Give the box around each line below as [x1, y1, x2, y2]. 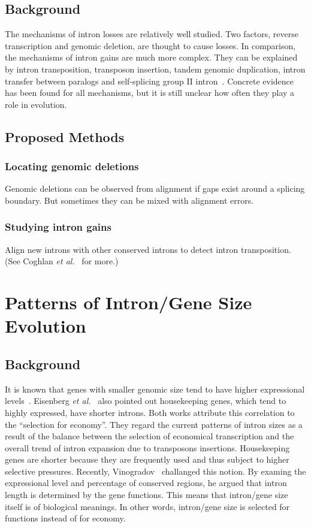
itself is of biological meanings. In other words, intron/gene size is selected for [5, 500, 290, 512]
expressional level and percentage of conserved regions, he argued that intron [5, 476, 287, 489]
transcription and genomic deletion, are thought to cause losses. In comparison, [5, 39, 296, 52]
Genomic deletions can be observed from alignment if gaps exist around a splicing [5, 182, 305, 195]
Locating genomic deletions [5, 159, 139, 174]
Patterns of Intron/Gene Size [5, 290, 252, 315]
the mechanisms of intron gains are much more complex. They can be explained [5, 51, 298, 64]
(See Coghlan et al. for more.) [5, 255, 119, 267]
